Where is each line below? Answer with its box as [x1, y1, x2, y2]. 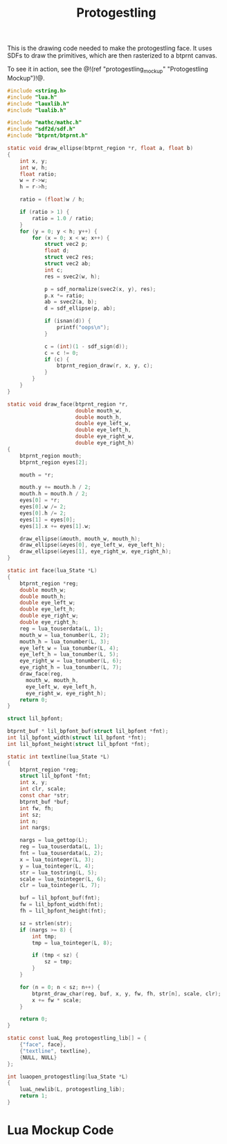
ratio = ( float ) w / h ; [19, 196, 85, 203]
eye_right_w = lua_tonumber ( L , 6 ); [19, 658, 122, 665]
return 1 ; [19, 1093, 48, 1100]
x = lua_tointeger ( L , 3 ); [19, 856, 95, 863]
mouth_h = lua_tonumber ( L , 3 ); [19, 638, 110, 645]
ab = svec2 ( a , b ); [44, 299, 98, 306]
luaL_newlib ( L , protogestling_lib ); [19, 1086, 126, 1093]
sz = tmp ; [44, 959, 73, 965]
